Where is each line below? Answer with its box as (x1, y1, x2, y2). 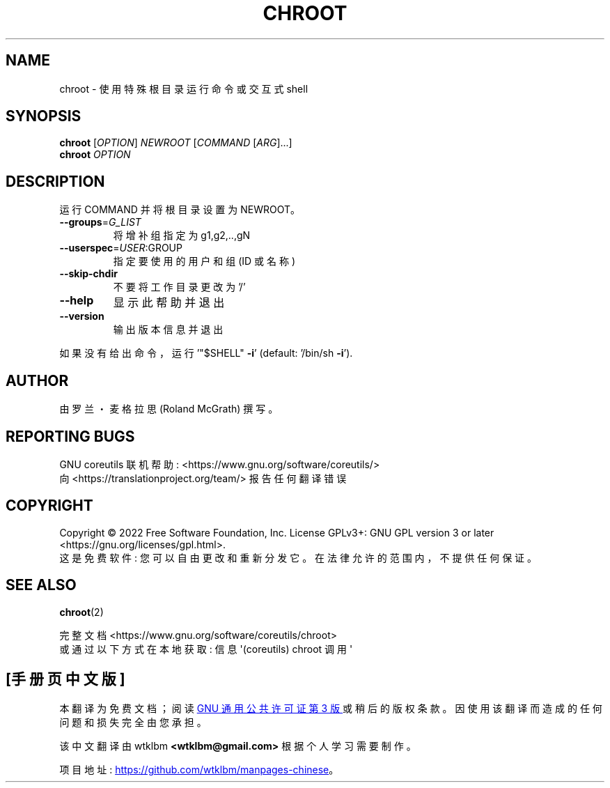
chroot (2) (59, 605, 104, 618)
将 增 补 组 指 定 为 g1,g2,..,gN (113, 229, 251, 242)
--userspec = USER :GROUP (59, 242, 182, 254)
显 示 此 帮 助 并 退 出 (113, 295, 225, 310)
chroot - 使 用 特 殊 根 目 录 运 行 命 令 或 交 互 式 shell (59, 82, 308, 95)
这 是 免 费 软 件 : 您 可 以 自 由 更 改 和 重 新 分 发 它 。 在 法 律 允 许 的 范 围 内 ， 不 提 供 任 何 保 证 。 (59, 551, 538, 564)
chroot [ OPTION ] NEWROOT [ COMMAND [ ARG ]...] (59, 137, 292, 149)
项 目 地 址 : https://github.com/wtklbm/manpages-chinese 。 (59, 763, 339, 775)
